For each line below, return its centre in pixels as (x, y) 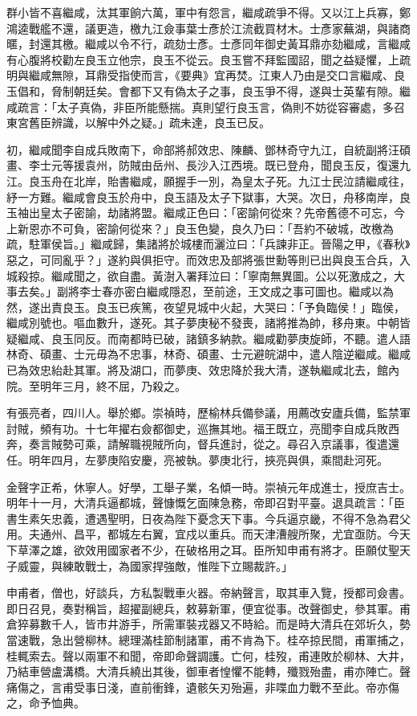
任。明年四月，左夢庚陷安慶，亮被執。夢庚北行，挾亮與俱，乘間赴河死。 (197, 460)
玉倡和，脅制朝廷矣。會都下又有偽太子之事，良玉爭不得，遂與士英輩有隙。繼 (208, 90)
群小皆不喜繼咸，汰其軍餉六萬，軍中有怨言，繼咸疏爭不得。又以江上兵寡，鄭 (208, 12)
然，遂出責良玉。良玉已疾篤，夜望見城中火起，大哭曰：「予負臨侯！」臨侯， (206, 307)
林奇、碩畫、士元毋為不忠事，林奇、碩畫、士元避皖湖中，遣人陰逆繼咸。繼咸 (208, 354)
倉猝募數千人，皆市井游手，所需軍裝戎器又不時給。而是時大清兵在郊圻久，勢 (208, 624)
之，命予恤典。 (46, 703)
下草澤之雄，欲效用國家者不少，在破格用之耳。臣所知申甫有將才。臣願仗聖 (203, 550)
